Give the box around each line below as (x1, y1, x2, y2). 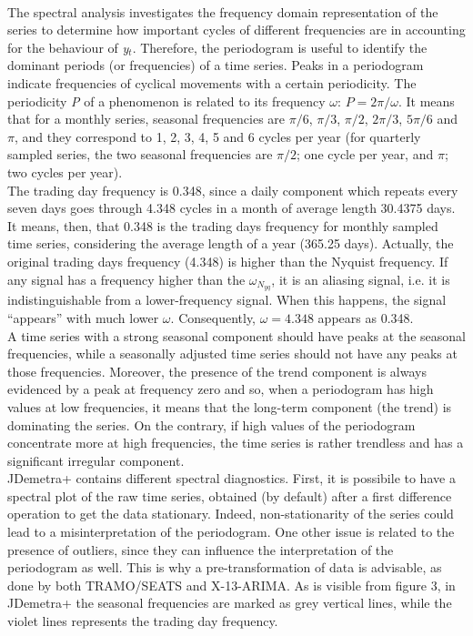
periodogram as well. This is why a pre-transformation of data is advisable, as (7, 558, 442, 577)
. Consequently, (170, 308, 256, 327)
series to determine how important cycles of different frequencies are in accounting (7, 20, 466, 39)
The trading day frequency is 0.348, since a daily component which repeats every (7, 180, 458, 199)
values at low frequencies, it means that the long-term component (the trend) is (7, 397, 452, 416)
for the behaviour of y (7, 37, 129, 56)
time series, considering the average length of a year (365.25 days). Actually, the (7, 234, 454, 253)
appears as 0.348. (317, 308, 414, 327)
